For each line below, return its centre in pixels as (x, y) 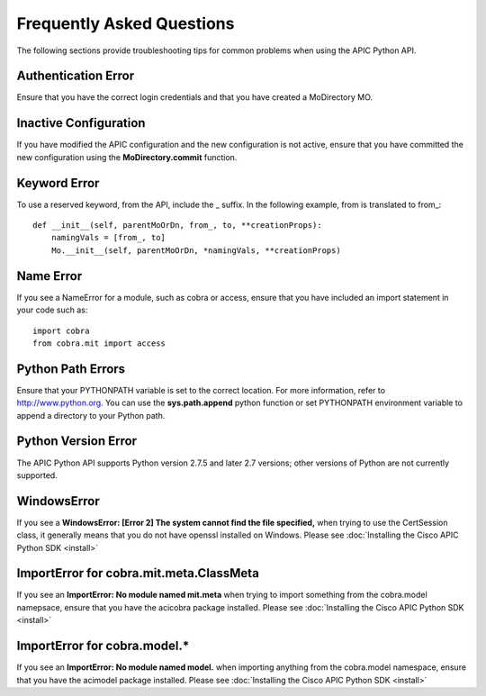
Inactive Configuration (81, 123)
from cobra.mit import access (99, 343)
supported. (37, 475)
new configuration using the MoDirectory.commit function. (127, 157)
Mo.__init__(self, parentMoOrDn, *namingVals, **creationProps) (196, 250)
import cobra (61, 330)
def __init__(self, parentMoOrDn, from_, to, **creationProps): (178, 226)
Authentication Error (76, 76)
